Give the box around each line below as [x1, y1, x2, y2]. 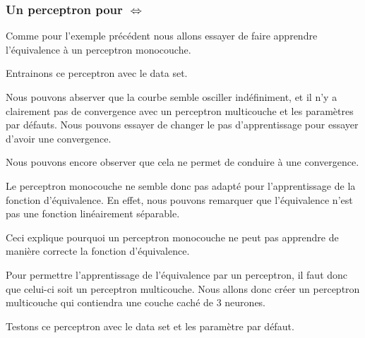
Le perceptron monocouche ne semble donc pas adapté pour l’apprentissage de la [6, 178, 356, 193]
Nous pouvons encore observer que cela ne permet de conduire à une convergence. [6, 155, 359, 169]
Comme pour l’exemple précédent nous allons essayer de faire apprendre [6, 28, 318, 43]
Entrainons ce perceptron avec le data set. [6, 66, 188, 80]
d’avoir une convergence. [6, 131, 112, 145]
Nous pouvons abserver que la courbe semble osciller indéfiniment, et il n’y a [6, 90, 337, 104]
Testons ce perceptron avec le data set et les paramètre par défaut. [6, 318, 294, 333]
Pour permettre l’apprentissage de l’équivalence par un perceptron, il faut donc [6, 267, 348, 282]
